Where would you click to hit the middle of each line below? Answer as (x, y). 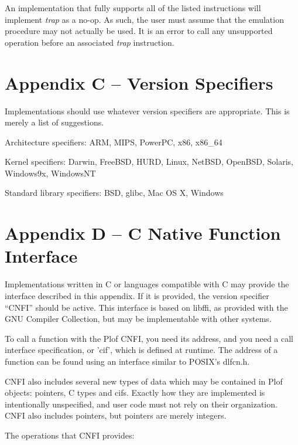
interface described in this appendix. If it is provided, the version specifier (137, 295)
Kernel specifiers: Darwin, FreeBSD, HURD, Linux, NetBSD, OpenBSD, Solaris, (149, 162)
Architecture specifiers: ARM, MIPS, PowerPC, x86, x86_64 (114, 142)
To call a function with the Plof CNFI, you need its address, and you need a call (149, 338)
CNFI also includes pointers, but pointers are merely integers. (116, 415)
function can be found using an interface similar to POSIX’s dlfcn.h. (127, 361)
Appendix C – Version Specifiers (139, 82)
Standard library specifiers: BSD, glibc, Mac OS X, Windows (114, 193)
